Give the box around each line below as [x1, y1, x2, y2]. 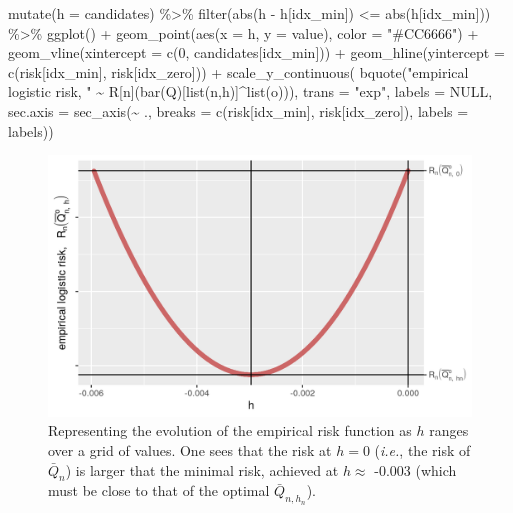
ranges [429, 420, 469, 441]
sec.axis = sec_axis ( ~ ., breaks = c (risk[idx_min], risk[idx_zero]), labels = [8, 100, 469, 121]
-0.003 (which [374, 459, 457, 480]
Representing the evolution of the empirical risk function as [48, 420, 412, 441]
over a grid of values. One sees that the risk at [48, 440, 332, 461]
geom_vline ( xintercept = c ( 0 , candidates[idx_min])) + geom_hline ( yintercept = [8, 42, 505, 63]
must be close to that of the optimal [48, 480, 270, 501]
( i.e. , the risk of [374, 440, 471, 461]
